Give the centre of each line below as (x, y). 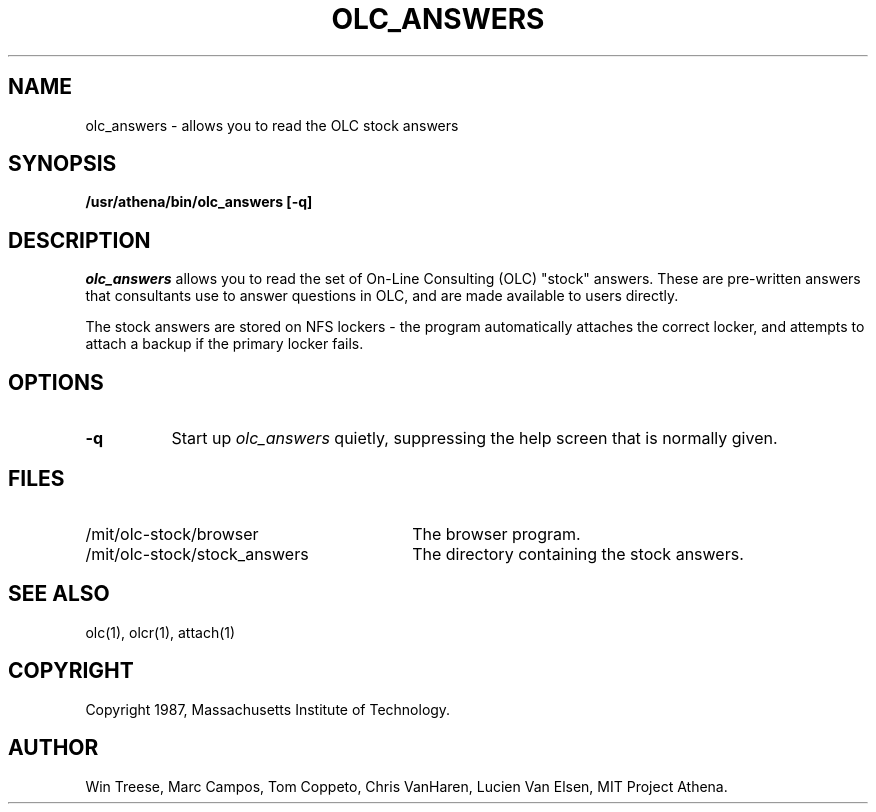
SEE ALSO (59, 594)
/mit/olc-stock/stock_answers (197, 553)
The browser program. (496, 533)
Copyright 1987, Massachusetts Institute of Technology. (268, 709)
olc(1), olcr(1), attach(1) (160, 632)
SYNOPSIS (62, 164)
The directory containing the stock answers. (578, 553)
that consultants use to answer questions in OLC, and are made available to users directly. (382, 296)
